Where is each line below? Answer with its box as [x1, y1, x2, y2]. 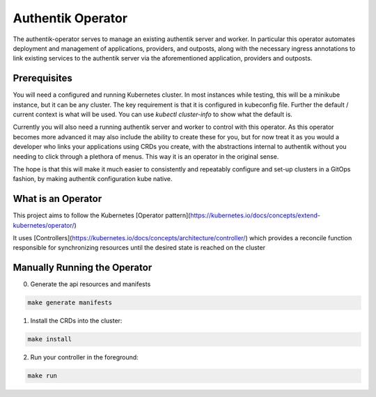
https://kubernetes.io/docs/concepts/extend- [190, 211, 320, 219]
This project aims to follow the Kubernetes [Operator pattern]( [13, 211, 191, 219]
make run [27, 372, 58, 380]
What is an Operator [13, 193, 102, 205]
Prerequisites [13, 72, 72, 84]
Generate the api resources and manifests [30, 280, 151, 288]
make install [27, 335, 72, 343]
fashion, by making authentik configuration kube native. [13, 175, 173, 183]
